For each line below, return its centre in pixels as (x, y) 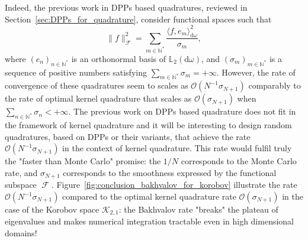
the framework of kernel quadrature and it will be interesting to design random (148, 125)
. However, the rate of (256, 72)
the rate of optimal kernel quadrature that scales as (98, 98)
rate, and (21, 172)
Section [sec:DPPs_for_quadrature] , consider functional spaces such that (138, 19)
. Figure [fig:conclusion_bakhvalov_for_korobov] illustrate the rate (174, 185)
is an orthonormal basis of (119, 58)
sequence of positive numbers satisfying (76, 72)
